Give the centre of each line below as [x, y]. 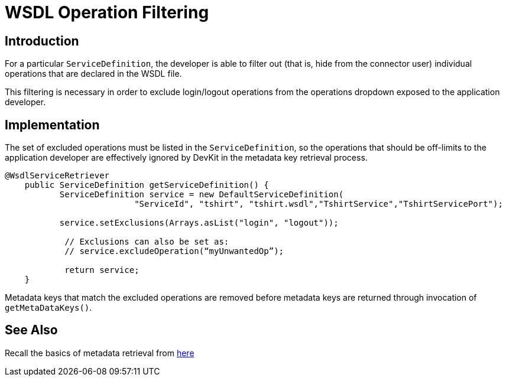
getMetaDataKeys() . [48, 308]
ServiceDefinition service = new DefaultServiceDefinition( [202, 195]
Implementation [52, 125]
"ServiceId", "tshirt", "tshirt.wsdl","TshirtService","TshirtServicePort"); [319, 204]
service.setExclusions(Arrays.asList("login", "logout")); [199, 223]
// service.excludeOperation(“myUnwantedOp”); [174, 251]
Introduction [42, 41]
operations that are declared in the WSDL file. [93, 74]
